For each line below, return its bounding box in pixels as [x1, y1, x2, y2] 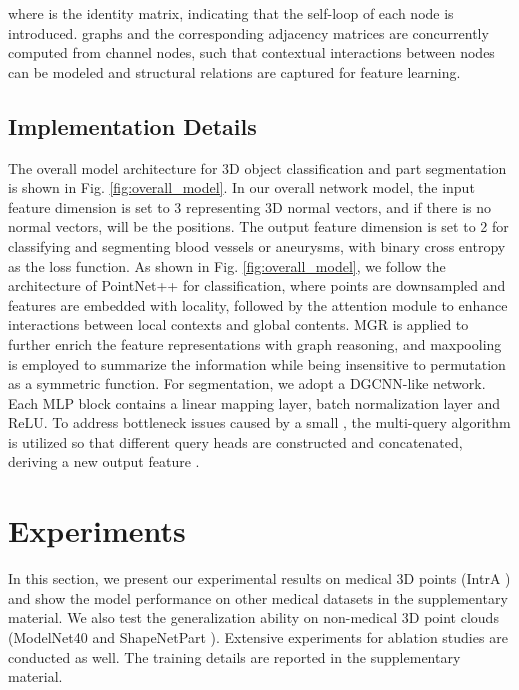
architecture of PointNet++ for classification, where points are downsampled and [8, 275, 506, 296]
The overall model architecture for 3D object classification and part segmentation [8, 157, 507, 178]
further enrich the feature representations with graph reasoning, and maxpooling [8, 333, 502, 354]
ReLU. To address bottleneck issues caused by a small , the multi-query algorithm [8, 412, 511, 433]
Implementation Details [8, 110, 257, 141]
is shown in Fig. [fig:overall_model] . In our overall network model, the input [8, 177, 475, 198]
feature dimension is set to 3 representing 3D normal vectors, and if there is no [8, 196, 492, 217]
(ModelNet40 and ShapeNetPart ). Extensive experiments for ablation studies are [8, 626, 508, 647]
